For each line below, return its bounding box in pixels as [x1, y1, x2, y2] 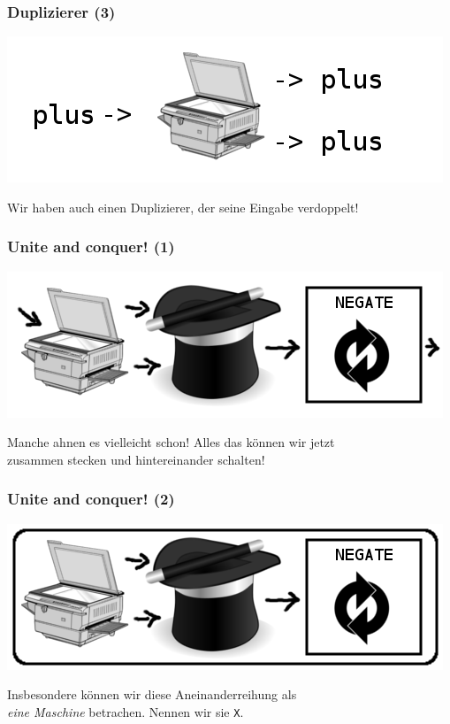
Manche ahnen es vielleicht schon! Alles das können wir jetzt [7, 433, 335, 451]
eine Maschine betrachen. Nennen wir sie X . [7, 702, 244, 720]
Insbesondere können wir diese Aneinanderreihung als [7, 685, 297, 704]
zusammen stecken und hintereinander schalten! [7, 450, 265, 468]
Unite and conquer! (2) [7, 488, 175, 510]
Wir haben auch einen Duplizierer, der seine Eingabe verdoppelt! [7, 197, 359, 216]
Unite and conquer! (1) [7, 235, 175, 258]
